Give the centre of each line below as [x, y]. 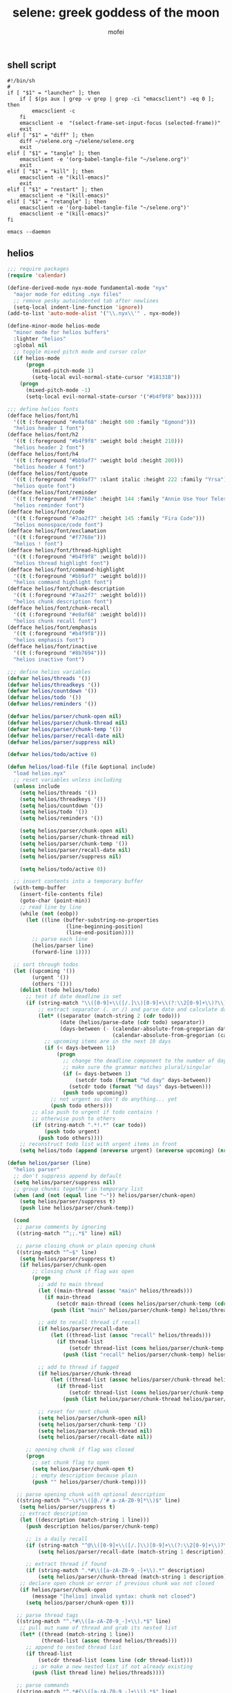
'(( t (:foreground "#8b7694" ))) [60, 653]
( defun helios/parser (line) [49, 1163]
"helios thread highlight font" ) [61, 563]
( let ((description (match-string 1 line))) [85, 1520]
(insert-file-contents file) [61, 894]
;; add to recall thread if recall [89, 1323]
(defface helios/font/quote [48, 473]
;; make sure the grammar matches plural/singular [137, 1067]
